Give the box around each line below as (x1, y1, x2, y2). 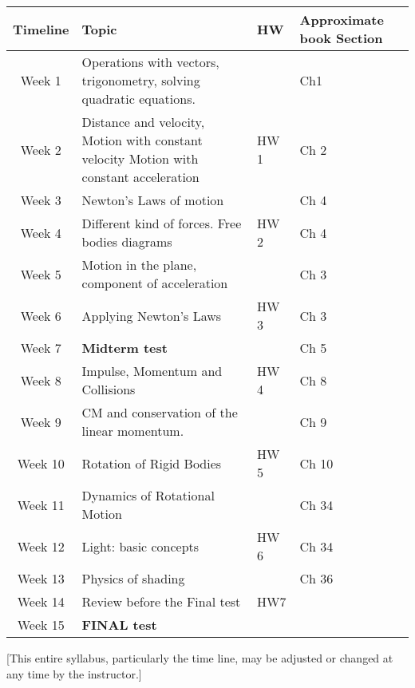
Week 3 (20, 191, 61, 209)
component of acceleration (81, 274, 228, 292)
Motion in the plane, (81, 255, 197, 274)
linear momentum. (81, 421, 184, 440)
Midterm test (81, 338, 168, 357)
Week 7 (20, 338, 61, 357)
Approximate (299, 10, 384, 29)
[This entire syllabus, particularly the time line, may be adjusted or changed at (6, 650, 393, 666)
